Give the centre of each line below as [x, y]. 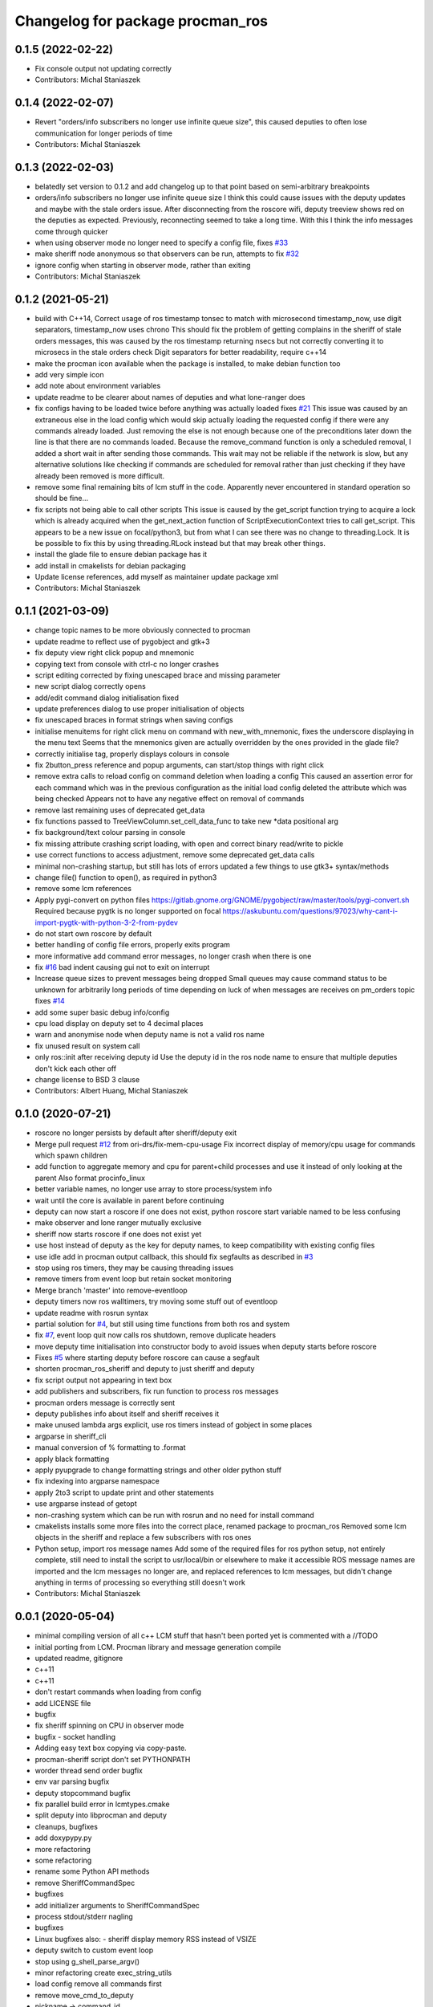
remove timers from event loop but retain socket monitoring [133, 1279]
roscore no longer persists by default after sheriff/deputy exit [136, 1133]
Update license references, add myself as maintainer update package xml [157, 577]
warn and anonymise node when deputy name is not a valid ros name [150, 1035]
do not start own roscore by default [93, 933]
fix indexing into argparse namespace [97, 1481]
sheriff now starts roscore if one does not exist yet [118, 1234]
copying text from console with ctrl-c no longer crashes [127, 664]
